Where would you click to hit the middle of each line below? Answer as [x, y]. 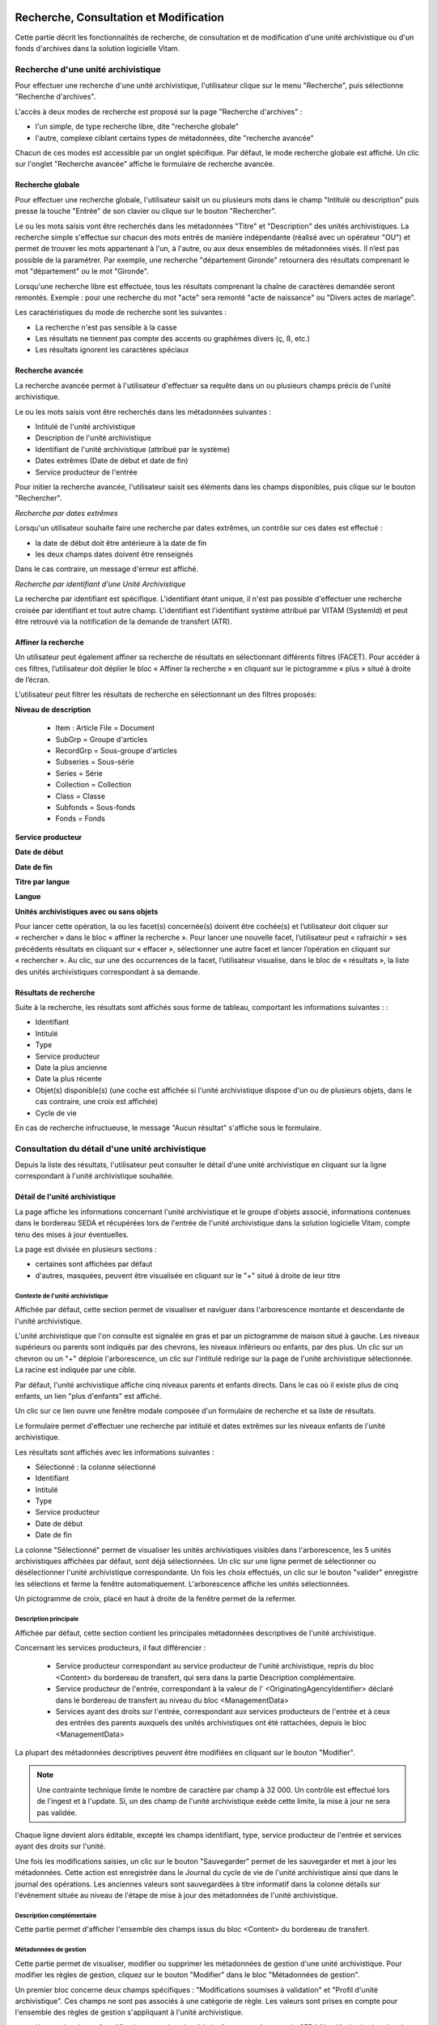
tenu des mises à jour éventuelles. [72, 1234]
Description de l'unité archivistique [93, 438]
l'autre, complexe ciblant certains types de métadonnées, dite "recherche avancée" [175, 138]
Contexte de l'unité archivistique [62, 1296]
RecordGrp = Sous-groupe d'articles [117, 751]
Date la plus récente [69, 1079]
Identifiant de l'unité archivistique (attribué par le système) [133, 449]
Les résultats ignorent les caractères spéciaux [112, 350]
